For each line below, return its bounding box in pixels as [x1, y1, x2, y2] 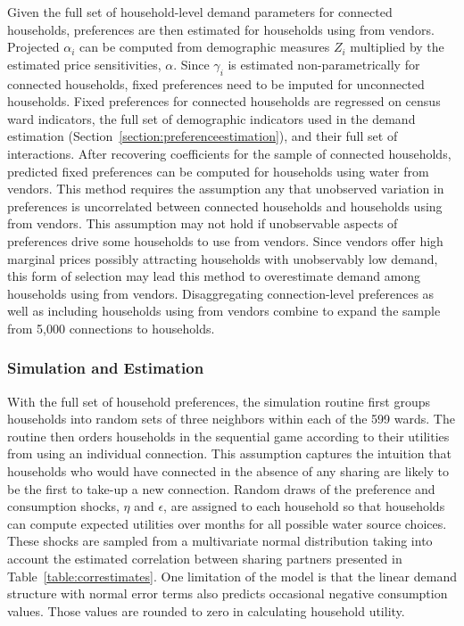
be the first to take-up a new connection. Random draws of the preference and [7, 479, 435, 498]
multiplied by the [350, 37, 444, 56]
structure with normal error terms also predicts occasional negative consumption [7, 584, 448, 603]
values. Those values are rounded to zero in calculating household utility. [7, 601, 405, 620]
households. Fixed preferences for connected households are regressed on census [7, 92, 441, 111]
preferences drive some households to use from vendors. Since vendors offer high [7, 231, 443, 250]
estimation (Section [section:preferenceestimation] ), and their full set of [7, 127, 398, 145]
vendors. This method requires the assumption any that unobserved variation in [7, 179, 444, 198]
